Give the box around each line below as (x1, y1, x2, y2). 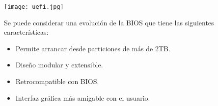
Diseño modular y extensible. (15, 60, 103, 70)
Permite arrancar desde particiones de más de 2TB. (15, 43, 170, 53)
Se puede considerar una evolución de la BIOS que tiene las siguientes (4, 17, 214, 27)
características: (4, 27, 49, 37)
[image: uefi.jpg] (4, 3, 64, 10)
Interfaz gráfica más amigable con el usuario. (15, 92, 150, 103)
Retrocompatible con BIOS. (15, 76, 99, 86)
